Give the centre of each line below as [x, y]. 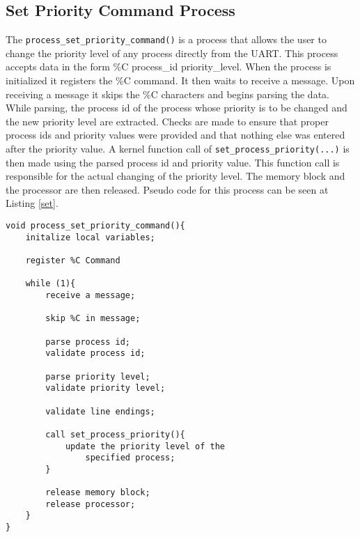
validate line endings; [100, 411]
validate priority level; [105, 388]
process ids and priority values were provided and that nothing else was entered [175, 135]
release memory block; [98, 493]
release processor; [91, 504]
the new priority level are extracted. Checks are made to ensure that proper [167, 121]
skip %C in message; [93, 319]
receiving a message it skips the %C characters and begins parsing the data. [167, 94]
